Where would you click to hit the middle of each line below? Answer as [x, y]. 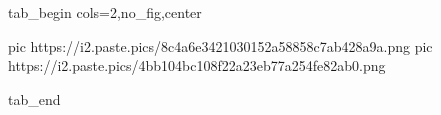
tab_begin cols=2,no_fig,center [105, 12]
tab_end [34, 98]
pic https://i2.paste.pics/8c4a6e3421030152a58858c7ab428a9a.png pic [220, 45]
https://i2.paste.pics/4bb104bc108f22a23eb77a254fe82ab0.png [197, 65]
